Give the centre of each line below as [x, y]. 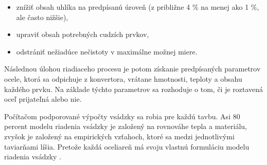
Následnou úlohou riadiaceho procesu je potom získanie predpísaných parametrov [132, 69]
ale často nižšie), [42, 17]
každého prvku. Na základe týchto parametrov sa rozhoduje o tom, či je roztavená [134, 89]
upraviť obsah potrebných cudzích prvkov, [83, 34]
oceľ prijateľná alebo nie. [43, 99]
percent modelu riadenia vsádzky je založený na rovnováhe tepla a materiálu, [126, 126]
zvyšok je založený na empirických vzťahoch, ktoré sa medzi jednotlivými [119, 136]
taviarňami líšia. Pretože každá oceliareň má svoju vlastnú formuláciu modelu [127, 146]
